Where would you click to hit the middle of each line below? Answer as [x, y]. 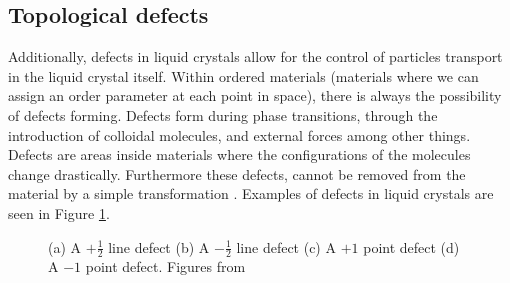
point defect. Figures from [165, 266]
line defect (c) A [286, 246]
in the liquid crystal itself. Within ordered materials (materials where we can [243, 75]
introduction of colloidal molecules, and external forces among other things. [239, 134]
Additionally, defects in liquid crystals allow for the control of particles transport [255, 56]
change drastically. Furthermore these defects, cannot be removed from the [237, 173]
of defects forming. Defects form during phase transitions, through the [223, 114]
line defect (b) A [159, 246]
